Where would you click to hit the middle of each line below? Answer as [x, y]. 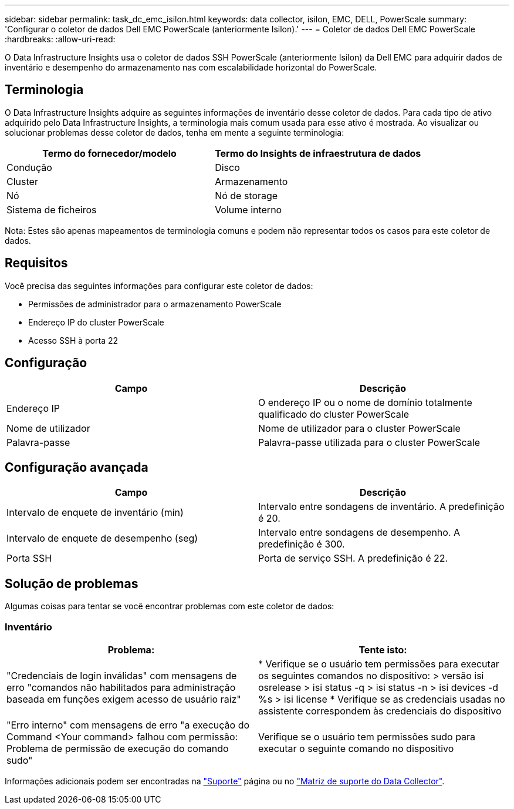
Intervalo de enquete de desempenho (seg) [102, 538]
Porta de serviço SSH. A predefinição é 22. [353, 558]
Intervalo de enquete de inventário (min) [95, 513]
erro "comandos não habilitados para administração [121, 687]
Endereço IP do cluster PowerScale [96, 322]
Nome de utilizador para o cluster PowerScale [359, 428]
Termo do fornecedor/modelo [109, 153]
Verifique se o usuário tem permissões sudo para [367, 736]
